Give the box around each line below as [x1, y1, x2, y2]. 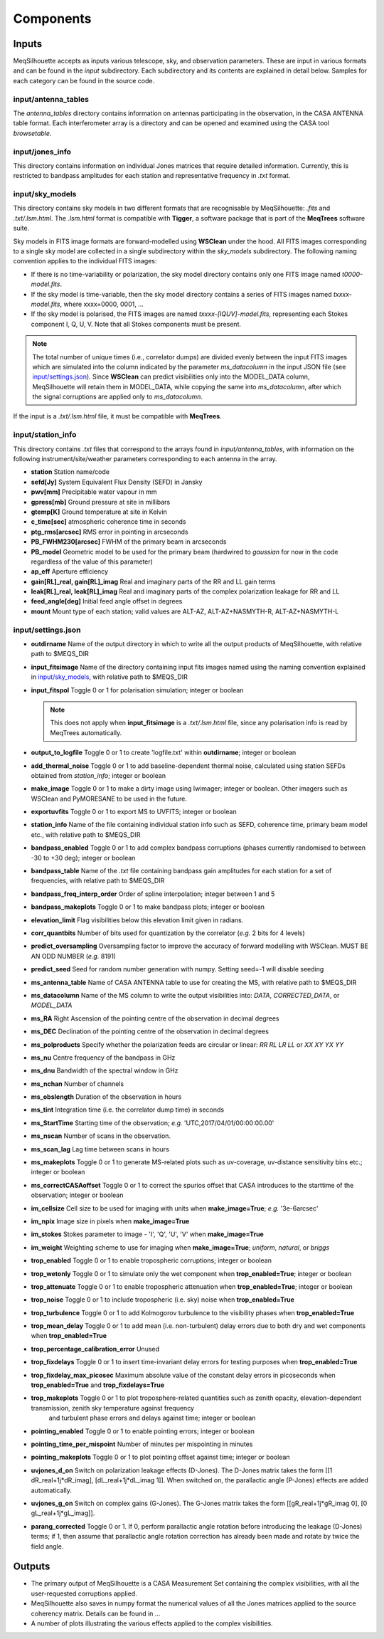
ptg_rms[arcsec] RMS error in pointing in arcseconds [31, 527, 188, 536]
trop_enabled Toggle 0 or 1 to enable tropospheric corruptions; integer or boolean [31, 1256, 272, 1265]
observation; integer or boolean [31, 1191, 124, 1199]
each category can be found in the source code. [13, 76, 155, 85]
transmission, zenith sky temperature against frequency [31, 1403, 195, 1412]
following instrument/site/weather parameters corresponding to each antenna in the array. [13, 455, 277, 463]
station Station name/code [31, 468, 110, 476]
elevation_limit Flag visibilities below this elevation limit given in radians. [31, 915, 244, 924]
